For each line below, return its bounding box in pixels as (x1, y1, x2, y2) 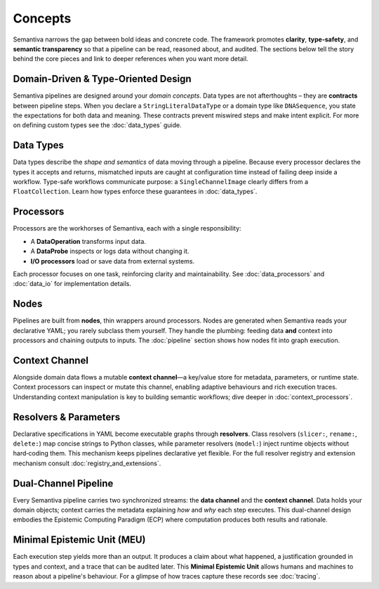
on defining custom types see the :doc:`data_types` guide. (13, 121, 182, 129)
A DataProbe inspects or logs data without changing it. (30, 247, 189, 256)
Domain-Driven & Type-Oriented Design (13, 73, 192, 85)
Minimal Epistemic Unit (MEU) (13, 534, 146, 546)
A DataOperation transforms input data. (30, 237, 147, 245)
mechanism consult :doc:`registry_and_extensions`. (13, 459, 161, 467)
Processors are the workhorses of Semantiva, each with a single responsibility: (13, 224, 241, 233)
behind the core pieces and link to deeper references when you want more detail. (13, 55, 248, 63)
